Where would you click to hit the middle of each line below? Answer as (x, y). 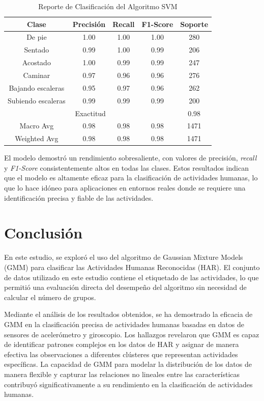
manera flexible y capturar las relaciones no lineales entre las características (122, 374)
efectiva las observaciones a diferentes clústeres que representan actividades (121, 354)
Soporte (194, 24)
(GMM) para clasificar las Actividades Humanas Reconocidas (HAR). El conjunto (132, 267)
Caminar (37, 75)
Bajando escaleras (37, 87)
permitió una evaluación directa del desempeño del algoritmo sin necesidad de (125, 287)
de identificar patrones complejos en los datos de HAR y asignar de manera (122, 344)
